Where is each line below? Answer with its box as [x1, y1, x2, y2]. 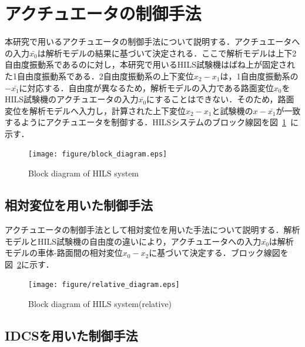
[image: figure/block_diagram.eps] [28, 150, 167, 159]
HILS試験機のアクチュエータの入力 [5, 93, 139, 105]
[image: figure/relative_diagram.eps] [28, 281, 180, 289]
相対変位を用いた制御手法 [5, 196, 153, 214]
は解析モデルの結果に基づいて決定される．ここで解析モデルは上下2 [37, 46, 297, 59]
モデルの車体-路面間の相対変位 [5, 246, 123, 259]
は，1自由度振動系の [220, 69, 299, 82]
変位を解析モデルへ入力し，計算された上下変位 [5, 104, 186, 116]
